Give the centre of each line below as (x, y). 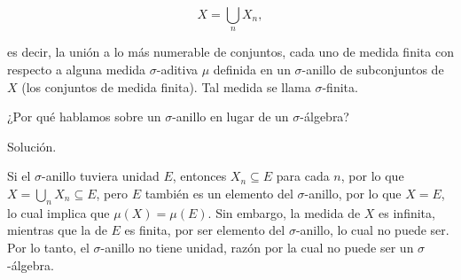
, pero (112, 193)
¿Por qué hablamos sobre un (84, 117)
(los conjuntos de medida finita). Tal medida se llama (166, 86)
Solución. (32, 146)
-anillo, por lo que (353, 193)
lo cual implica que (59, 212)
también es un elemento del (219, 193)
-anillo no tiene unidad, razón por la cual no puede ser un (257, 247)
